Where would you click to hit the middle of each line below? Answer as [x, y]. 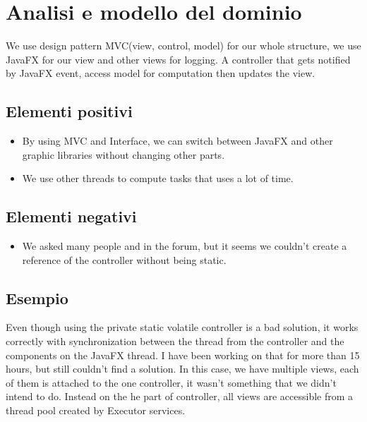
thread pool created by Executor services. [96, 410]
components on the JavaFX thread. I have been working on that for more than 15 [183, 355]
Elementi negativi [71, 216]
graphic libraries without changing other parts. [124, 154]
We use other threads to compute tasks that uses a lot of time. [158, 178]
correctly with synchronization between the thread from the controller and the [175, 341]
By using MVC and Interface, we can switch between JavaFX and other [178, 141]
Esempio [37, 297]
